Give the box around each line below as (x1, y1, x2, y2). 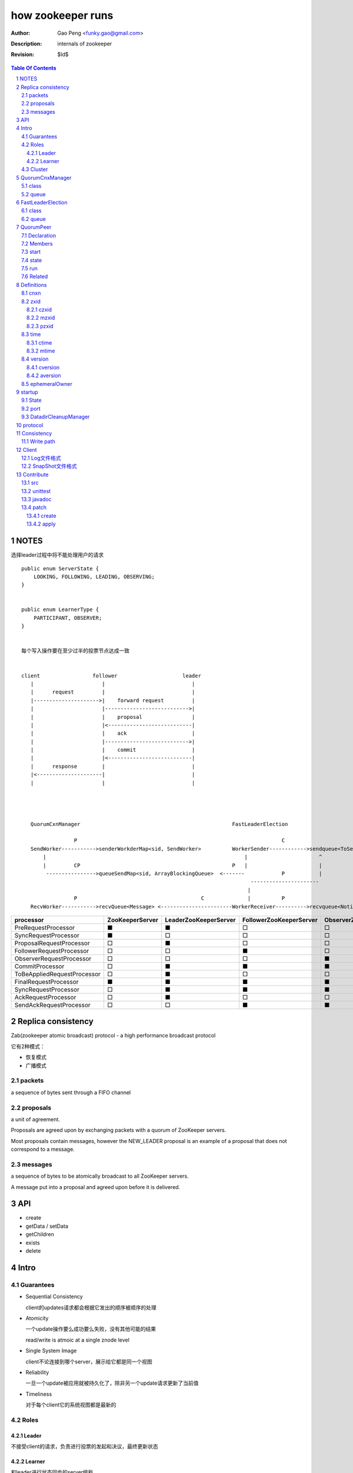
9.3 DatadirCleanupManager (21, 413, 90, 421)
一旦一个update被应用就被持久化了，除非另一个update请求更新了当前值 (25, 1379, 199, 1387)
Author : (11, 29, 31, 37)
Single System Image (25, 1347, 77, 1355)
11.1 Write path (21, 438, 55, 445)
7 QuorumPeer (16, 224, 52, 231)
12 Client (16, 446, 38, 453)
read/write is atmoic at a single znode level (25, 1336, 129, 1343)
